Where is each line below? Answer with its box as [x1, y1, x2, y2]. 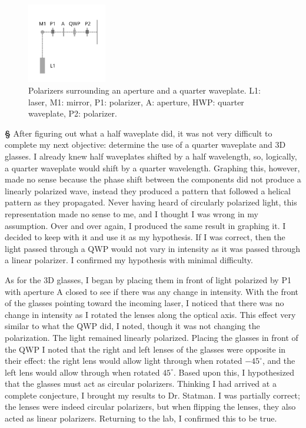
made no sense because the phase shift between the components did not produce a [5, 173, 301, 185]
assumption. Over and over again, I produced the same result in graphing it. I [5, 219, 286, 231]
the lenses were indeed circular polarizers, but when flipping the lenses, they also [5, 400, 296, 413]
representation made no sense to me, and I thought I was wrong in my [5, 207, 258, 220]
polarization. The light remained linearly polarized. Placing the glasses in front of [5, 331, 298, 343]
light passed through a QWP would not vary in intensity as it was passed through [5, 242, 301, 254]
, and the [262, 354, 295, 367]
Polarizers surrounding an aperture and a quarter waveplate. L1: [28, 84, 261, 97]
